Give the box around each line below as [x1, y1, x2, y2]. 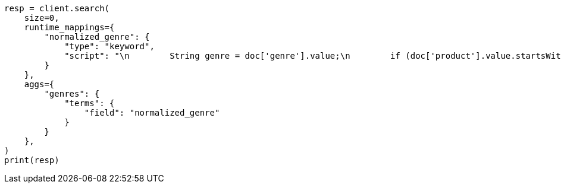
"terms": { [64, 98, 115, 108]
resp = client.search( [4, 4, 110, 13]
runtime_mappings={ [24, 23, 115, 32]
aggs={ [24, 79, 55, 89]
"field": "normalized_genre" [84, 108, 220, 117]
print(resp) [4, 155, 59, 165]
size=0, [24, 13, 59, 23]
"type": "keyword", [64, 42, 155, 51]
